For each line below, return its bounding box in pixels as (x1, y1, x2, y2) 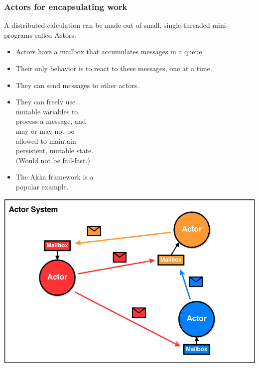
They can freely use (15, 96, 76, 107)
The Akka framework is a (15, 172, 94, 182)
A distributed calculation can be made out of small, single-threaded (4, 20, 210, 30)
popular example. (15, 181, 69, 191)
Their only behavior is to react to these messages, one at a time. (15, 63, 212, 73)
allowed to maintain (15, 135, 76, 146)
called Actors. (34, 29, 76, 40)
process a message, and (15, 116, 86, 126)
